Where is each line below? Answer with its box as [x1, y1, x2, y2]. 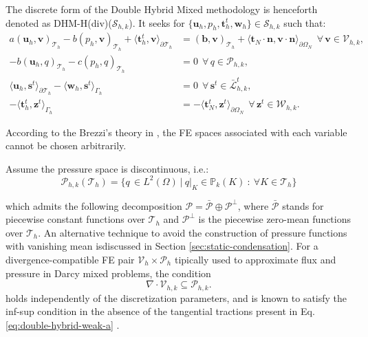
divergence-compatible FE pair [6, 252, 135, 266]
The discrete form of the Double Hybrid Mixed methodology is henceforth [6, 2, 318, 16]
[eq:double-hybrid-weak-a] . [6, 317, 120, 331]
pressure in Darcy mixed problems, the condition [6, 265, 211, 280]
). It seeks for [129, 15, 185, 30]
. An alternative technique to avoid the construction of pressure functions [38, 225, 347, 239]
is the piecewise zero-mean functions [198, 212, 351, 226]
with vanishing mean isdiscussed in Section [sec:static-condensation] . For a [6, 239, 318, 253]
